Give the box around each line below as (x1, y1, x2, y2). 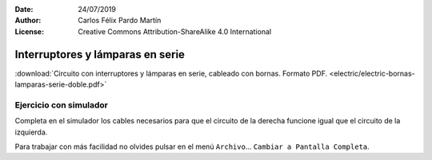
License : (14, 26, 44, 36)
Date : (14, 5, 34, 14)
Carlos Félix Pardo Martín (78, 16, 162, 25)
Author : (14, 16, 42, 25)
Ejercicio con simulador (14, 100, 108, 111)
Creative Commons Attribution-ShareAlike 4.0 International (78, 26, 272, 36)
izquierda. (14, 127, 48, 137)
